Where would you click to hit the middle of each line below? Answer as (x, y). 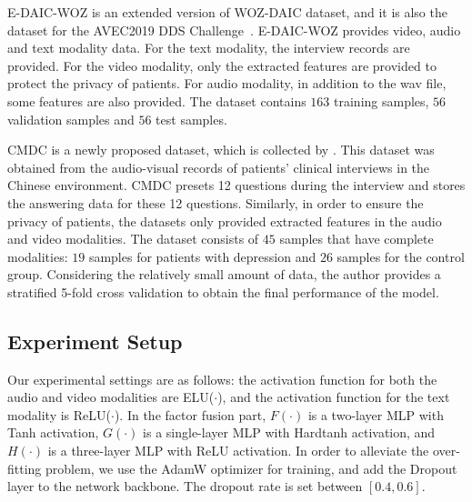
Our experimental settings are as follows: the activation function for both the (222, 379)
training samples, (382, 100)
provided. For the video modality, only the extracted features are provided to (222, 65)
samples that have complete (357, 239)
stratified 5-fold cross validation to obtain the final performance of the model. (223, 291)
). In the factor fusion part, (190, 414)
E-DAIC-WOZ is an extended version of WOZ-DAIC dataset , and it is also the (227, 12)
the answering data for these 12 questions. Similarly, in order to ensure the (216, 202)
